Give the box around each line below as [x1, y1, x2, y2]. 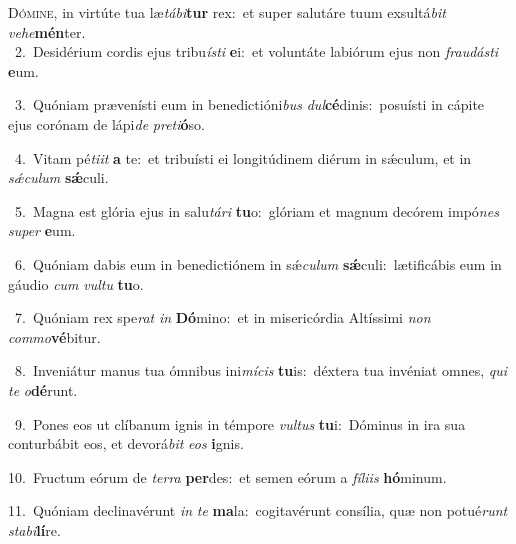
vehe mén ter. [8, 21, 86, 42]
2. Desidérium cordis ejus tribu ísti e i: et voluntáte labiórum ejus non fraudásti [14, 41, 499, 62]
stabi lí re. [8, 519, 61, 540]
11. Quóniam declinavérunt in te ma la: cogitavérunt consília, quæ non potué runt [8, 500, 508, 521]
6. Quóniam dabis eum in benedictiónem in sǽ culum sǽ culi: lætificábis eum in [14, 253, 502, 274]
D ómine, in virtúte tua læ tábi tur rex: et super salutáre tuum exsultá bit [8, 2, 446, 22]
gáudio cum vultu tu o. [8, 273, 144, 294]
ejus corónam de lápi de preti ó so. [8, 113, 206, 134]
